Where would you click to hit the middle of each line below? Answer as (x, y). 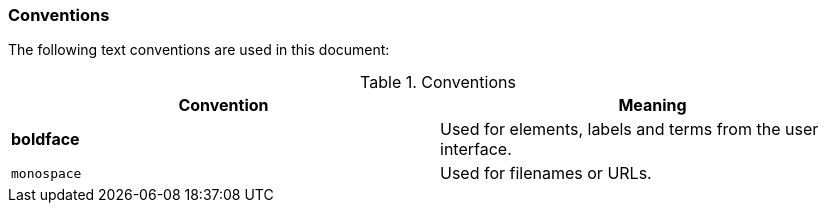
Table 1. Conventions (438, 82)
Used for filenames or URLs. (546, 173)
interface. (476, 149)
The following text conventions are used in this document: (199, 50)
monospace (46, 173)
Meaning (652, 105)
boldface (45, 139)
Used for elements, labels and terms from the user (629, 129)
